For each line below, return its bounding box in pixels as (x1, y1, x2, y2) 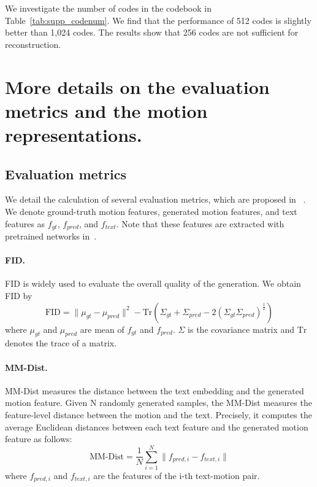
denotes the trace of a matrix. (5, 337, 117, 349)
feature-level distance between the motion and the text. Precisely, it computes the (5, 408, 312, 421)
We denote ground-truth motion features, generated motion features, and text (5, 205, 297, 217)
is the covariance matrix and (188, 322, 295, 335)
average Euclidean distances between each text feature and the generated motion (5, 420, 308, 433)
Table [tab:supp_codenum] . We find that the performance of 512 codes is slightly (5, 14, 311, 26)
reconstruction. (5, 37, 61, 50)
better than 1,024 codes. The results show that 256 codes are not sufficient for (5, 26, 299, 39)
